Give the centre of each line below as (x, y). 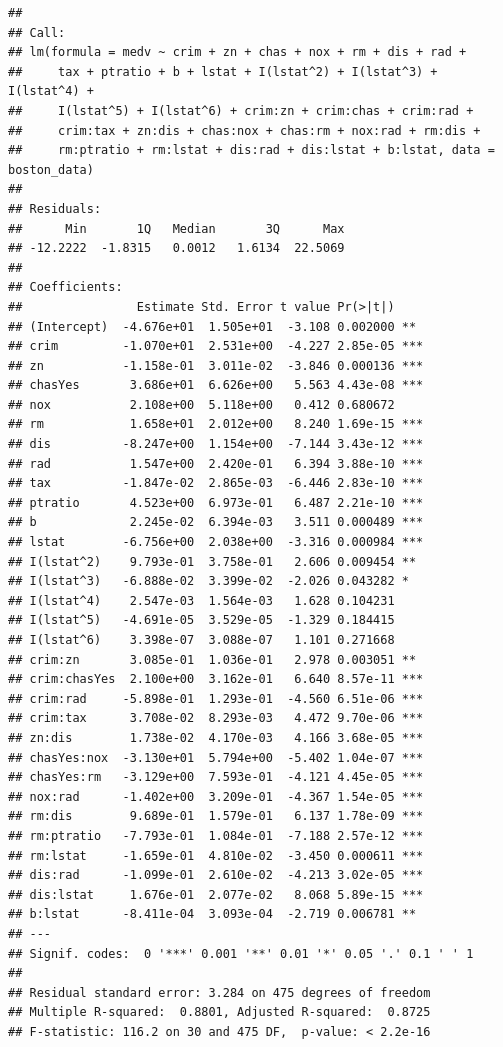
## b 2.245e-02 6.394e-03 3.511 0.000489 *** (216, 522)
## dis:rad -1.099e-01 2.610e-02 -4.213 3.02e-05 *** (216, 875)
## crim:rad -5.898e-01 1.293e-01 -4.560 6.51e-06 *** (216, 698)
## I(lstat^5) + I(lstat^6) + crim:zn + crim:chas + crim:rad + (241, 110)
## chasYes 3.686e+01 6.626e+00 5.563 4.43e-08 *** (216, 385)
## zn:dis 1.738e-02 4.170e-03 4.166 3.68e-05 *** (216, 737)
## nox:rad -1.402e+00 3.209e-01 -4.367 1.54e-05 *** (216, 796)
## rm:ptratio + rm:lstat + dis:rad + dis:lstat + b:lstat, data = (251, 150)
